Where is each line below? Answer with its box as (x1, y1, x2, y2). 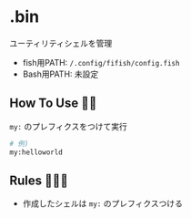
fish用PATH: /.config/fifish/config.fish (22, 57, 180, 67)
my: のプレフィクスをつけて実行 (9, 120, 127, 131)
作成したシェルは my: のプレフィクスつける (22, 198, 184, 209)
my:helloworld (9, 148, 64, 157)
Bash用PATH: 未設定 (22, 68, 99, 79)
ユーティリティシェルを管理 (9, 37, 113, 48)
